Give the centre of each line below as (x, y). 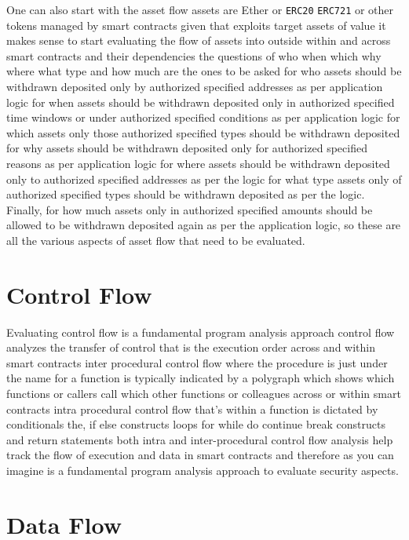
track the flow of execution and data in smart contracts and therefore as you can (200, 455)
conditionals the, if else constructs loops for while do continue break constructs (196, 424)
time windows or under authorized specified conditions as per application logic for (203, 117)
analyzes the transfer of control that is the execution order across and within (191, 347)
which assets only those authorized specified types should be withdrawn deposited (203, 132)
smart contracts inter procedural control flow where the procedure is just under (197, 362)
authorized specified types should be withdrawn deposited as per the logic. (186, 194)
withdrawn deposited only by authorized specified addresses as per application (195, 87)
